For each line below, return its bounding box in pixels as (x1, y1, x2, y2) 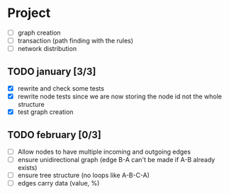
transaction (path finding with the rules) (17, 37, 133, 45)
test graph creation (17, 108, 74, 116)
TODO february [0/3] (7, 129, 101, 141)
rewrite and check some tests (17, 84, 105, 93)
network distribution (17, 45, 77, 53)
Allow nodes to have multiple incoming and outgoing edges (17, 147, 191, 156)
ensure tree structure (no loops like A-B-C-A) (17, 171, 150, 180)
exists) (17, 164, 38, 172)
